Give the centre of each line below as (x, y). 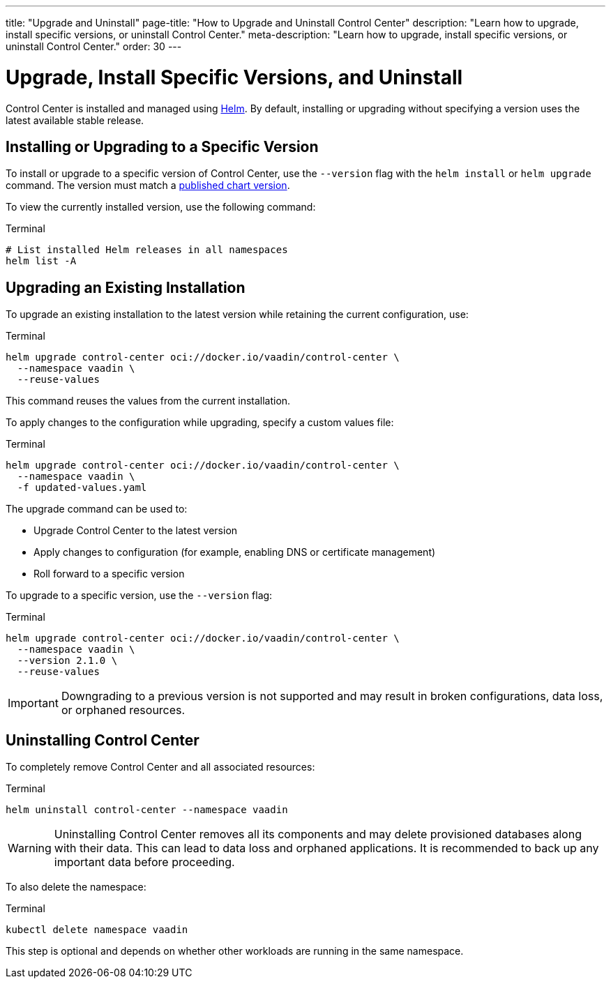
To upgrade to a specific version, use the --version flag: (139, 596)
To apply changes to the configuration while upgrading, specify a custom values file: (200, 423)
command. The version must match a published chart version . (148, 186)
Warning (30, 848)
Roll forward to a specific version (109, 574)
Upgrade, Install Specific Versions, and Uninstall (234, 77)
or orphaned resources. (123, 710)
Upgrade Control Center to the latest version (136, 531)
